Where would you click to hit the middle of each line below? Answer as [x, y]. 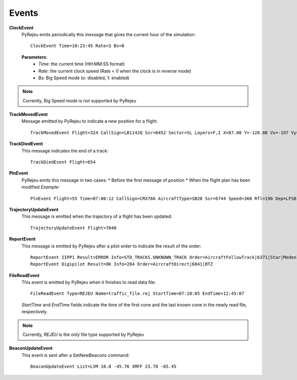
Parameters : [34, 57]
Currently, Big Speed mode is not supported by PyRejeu [79, 100]
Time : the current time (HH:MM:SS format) [82, 64]
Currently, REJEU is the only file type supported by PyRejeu [83, 334]
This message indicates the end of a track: [65, 150]
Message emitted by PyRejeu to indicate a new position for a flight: [90, 121]
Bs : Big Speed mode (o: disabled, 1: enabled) [84, 78]
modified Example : [41, 187]
